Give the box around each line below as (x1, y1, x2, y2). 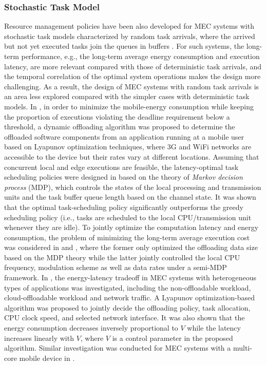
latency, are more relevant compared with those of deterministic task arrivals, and (4, 61, 262, 71)
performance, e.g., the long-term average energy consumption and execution (21, 51, 260, 61)
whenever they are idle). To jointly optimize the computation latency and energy (4, 222, 259, 233)
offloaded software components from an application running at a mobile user (4, 131, 244, 142)
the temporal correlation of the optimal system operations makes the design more (4, 71, 261, 82)
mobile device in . (19, 352, 75, 363)
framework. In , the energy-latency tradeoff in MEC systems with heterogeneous (4, 272, 257, 283)
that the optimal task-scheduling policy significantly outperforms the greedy (4, 201, 243, 212)
